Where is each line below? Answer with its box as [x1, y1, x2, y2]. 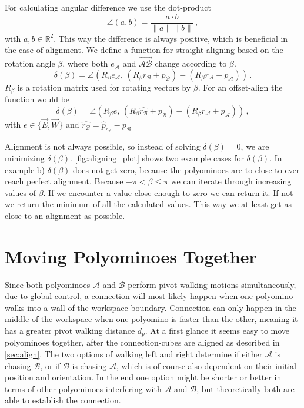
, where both [62, 57, 108, 69]
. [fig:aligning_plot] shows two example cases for [69, 151, 244, 164]
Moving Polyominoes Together [5, 244, 257, 268]
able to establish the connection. [5, 394, 121, 406]
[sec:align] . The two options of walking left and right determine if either [5, 348, 263, 360]
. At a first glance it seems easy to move [145, 324, 290, 337]
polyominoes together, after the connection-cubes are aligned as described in [5, 336, 280, 349]
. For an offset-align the [198, 81, 283, 93]
